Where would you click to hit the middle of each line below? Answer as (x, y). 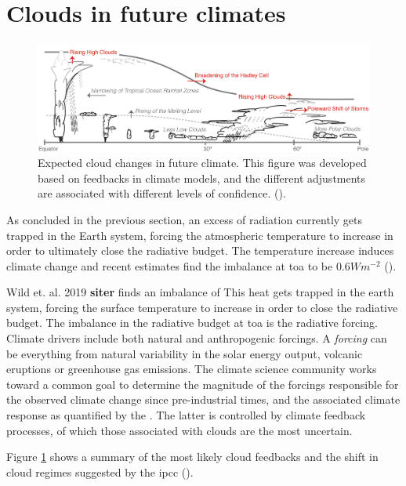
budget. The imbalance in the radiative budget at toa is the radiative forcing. (192, 323)
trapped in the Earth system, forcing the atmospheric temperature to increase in (200, 235)
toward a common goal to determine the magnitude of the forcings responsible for (203, 384)
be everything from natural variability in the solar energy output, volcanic (185, 353)
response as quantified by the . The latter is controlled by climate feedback (186, 415)
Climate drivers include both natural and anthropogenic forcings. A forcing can (197, 338)
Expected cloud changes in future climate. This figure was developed (202, 163)
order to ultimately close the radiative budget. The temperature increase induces (200, 250)
